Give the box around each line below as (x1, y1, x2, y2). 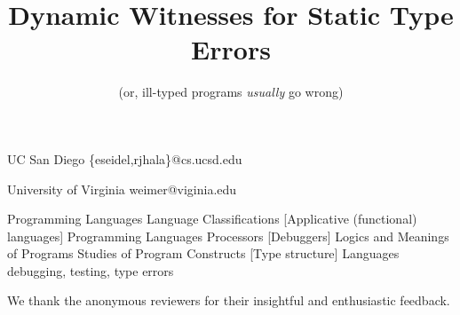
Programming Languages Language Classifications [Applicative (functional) (7, 209, 417, 228)
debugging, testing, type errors (7, 261, 174, 280)
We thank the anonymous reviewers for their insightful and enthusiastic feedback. (7, 291, 450, 310)
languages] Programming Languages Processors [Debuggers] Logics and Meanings (7, 226, 449, 245)
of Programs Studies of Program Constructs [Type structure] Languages (7, 244, 400, 263)
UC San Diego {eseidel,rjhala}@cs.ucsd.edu (7, 149, 242, 168)
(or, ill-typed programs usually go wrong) (118, 83, 344, 101)
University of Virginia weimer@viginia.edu (7, 179, 237, 198)
